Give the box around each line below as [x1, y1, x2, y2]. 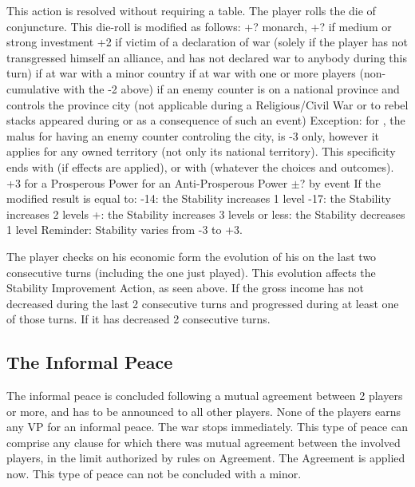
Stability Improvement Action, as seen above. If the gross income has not [6, 279, 365, 296]
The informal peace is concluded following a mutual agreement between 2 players [6, 387, 403, 404]
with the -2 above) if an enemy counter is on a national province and [63, 80, 400, 97]
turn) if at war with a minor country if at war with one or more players [6, 65, 356, 81]
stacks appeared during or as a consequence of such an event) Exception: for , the [6, 112, 405, 129]
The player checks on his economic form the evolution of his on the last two [6, 247, 377, 264]
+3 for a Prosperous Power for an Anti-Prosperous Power [6, 174, 288, 191]
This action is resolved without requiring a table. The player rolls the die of [6, 2, 376, 18]
